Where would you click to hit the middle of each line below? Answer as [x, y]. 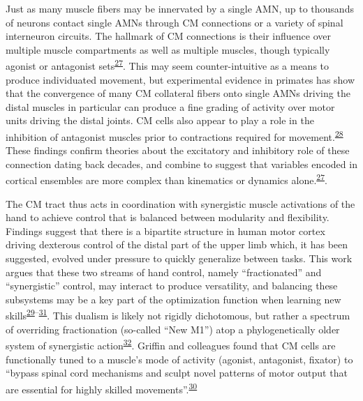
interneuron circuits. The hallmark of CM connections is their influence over [168, 36]
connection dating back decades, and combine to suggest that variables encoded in [181, 164]
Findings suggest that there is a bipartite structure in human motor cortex [165, 230]
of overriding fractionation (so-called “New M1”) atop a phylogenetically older [173, 329]
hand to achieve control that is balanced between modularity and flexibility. [168, 217]
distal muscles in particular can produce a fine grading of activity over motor [170, 106]
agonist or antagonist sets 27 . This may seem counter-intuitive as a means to [168, 65]
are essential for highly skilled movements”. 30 [102, 388]
